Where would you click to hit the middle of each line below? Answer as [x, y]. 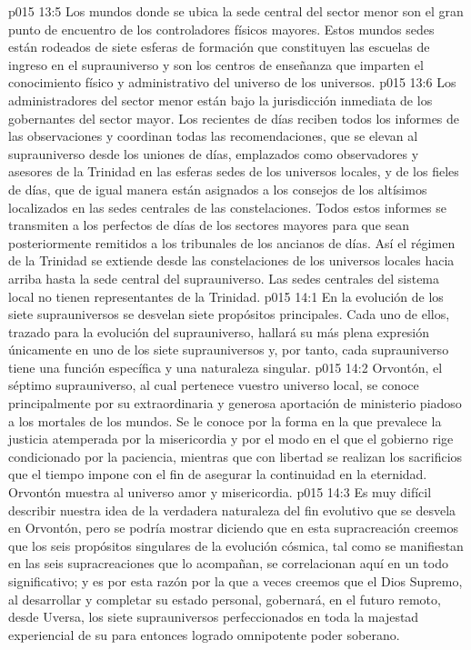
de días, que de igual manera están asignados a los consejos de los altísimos [218, 189]
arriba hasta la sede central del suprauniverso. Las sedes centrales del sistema [224, 278]
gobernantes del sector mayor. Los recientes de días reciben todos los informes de [234, 118]
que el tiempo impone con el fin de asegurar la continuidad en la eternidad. [218, 474]
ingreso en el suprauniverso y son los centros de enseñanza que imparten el [216, 64]
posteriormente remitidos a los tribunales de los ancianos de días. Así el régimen [232, 242]
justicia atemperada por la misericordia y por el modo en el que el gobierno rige [231, 439]
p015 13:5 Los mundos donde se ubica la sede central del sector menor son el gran [236, 11]
